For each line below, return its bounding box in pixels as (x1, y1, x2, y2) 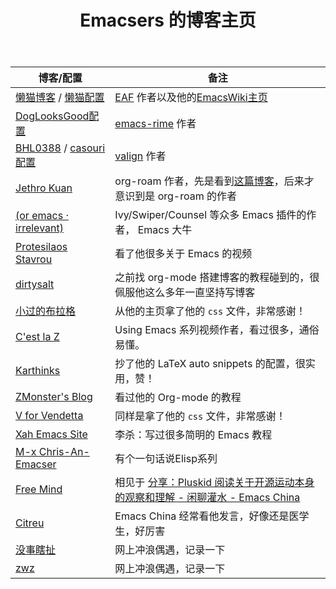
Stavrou (15, 252, 53, 266)
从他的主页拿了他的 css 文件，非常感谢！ (114, 304, 307, 318)
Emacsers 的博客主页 (79, 9, 257, 32)
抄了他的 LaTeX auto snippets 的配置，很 (114, 357, 306, 371)
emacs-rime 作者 (114, 117, 197, 131)
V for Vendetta (15, 409, 84, 423)
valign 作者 (114, 149, 167, 163)
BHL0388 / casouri (15, 141, 106, 155)
